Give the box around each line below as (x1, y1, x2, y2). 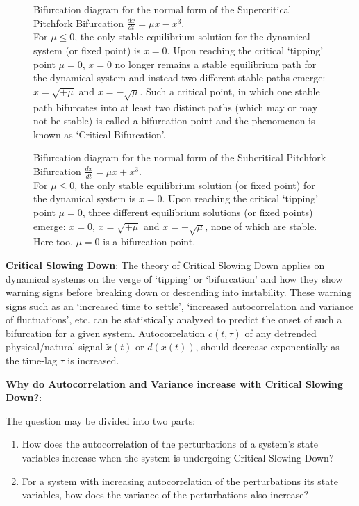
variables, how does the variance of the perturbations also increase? (22, 487, 309, 502)
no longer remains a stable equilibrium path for (115, 56, 317, 71)
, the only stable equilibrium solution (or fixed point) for (74, 177, 315, 192)
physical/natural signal (6, 339, 103, 354)
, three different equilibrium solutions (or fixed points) (82, 204, 313, 219)
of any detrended (244, 325, 317, 340)
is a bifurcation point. (103, 234, 196, 249)
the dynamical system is (33, 191, 136, 206)
